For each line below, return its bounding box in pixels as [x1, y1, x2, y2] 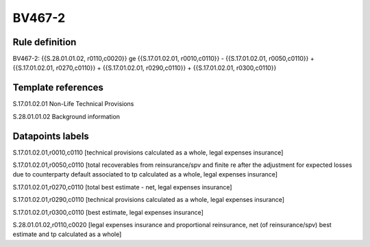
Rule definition [12, 36, 77, 48]
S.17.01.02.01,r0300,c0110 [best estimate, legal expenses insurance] [12, 208, 203, 216]
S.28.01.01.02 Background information [12, 112, 120, 120]
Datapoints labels [12, 130, 89, 142]
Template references [12, 82, 104, 94]
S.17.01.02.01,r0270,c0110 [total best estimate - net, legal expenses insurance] [12, 183, 232, 191]
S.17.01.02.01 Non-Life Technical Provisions [12, 100, 134, 108]
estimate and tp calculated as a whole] [12, 230, 122, 239]
